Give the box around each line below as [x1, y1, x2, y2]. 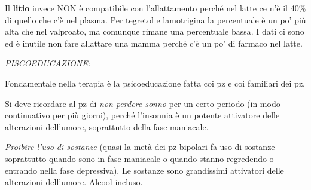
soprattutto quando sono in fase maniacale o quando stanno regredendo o [5, 152, 274, 164]
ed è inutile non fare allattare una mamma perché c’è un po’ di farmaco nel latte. [5, 36, 303, 49]
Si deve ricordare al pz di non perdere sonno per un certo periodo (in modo [5, 97, 280, 109]
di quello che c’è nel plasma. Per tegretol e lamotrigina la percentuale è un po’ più [5, 13, 306, 26]
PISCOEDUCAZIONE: [5, 57, 90, 69]
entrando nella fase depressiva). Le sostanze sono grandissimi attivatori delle [5, 164, 284, 176]
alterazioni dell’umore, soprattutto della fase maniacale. [5, 120, 209, 133]
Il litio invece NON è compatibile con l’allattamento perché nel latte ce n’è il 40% [5, 2, 306, 14]
